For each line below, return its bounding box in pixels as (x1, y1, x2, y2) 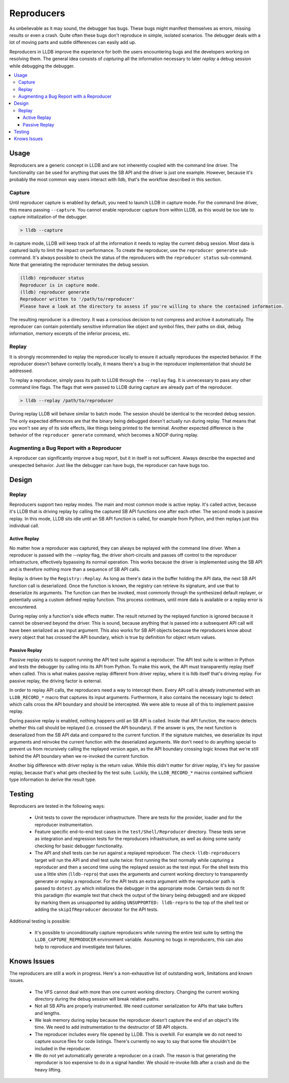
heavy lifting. (34, 1066, 62, 1072)
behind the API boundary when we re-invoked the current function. (9, 753, 149, 759)
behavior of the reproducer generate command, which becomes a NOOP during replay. (9, 432, 199, 438)
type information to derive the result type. (9, 776, 96, 783)
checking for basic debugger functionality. (34, 843, 123, 849)
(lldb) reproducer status (20, 275, 85, 281)
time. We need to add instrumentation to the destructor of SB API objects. (34, 1024, 188, 1030)
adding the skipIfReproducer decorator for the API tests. (34, 906, 159, 913)
